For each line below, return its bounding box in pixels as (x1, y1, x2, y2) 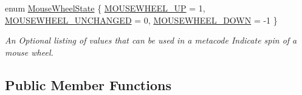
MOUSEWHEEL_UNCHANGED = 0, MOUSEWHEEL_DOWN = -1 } (5, 13, 278, 26)
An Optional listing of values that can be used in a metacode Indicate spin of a (5, 34, 297, 47)
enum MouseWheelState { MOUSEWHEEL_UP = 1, (5, 2, 205, 14)
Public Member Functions (5, 75, 171, 94)
